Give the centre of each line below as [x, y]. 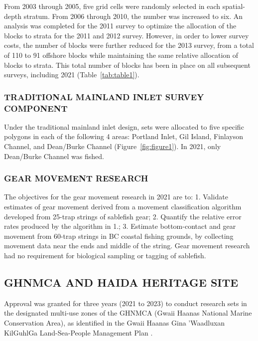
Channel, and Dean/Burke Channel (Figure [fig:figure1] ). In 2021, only [113, 146]
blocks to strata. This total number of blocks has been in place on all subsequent [127, 65]
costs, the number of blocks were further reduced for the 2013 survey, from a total [129, 45]
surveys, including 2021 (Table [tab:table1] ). [72, 75]
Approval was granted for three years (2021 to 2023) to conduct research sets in [126, 303]
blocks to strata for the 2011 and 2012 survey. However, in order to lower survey [127, 35]
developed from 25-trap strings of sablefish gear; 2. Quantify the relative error [123, 216]
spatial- [234, 6]
